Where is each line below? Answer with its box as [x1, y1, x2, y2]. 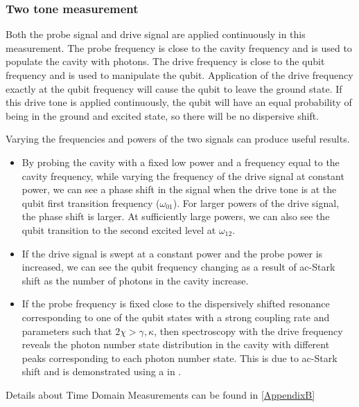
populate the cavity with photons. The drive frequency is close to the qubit [6, 54, 325, 69]
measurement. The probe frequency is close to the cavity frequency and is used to [6, 40, 352, 55]
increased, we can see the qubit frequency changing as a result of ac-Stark [21, 260, 335, 274]
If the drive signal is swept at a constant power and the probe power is [21, 246, 323, 260]
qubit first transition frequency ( [21, 195, 160, 210]
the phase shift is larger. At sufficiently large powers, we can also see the [21, 209, 330, 224]
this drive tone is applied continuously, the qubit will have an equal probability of [6, 95, 352, 109]
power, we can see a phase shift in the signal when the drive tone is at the [21, 182, 337, 197]
